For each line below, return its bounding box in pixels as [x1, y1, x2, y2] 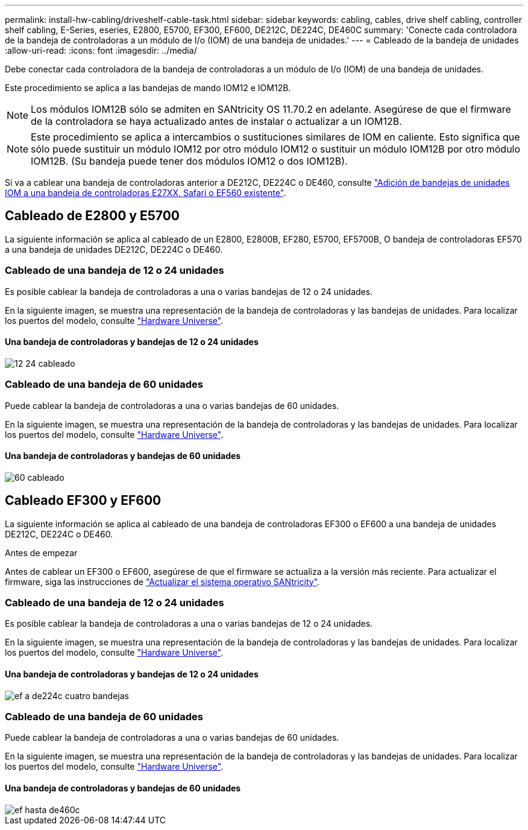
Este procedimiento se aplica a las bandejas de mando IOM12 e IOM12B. [5, 83, 291, 93]
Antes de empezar [5, 547, 78, 558]
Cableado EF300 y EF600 [5, 493, 162, 508]
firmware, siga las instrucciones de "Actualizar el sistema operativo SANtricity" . [5, 576, 320, 587]
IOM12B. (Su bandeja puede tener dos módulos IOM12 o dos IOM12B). [31, 155, 348, 167]
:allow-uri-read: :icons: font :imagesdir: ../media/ [5, 45, 197, 55]
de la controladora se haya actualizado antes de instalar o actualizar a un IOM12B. [31, 115, 402, 127]
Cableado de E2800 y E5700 [5, 208, 180, 224]
